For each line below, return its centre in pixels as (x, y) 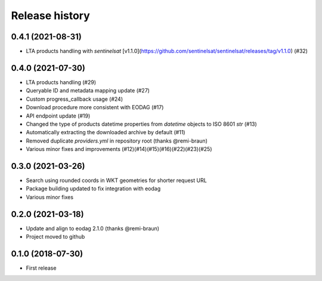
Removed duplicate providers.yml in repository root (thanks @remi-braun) (117, 141)
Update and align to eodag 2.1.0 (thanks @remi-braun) (93, 228)
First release (41, 268)
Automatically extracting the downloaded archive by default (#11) (106, 132)
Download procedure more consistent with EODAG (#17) (95, 107)
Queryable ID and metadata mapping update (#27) (88, 91)
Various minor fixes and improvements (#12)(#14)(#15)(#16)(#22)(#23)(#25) (119, 149)
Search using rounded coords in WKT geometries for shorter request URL (116, 180)
